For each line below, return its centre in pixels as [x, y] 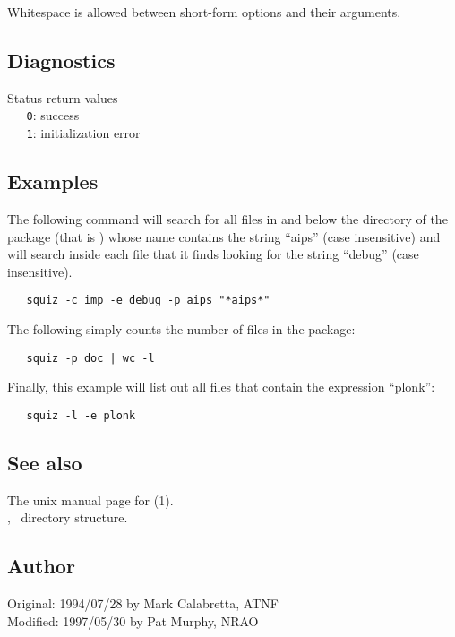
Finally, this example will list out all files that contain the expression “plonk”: [221, 387]
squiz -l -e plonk [81, 415]
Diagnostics [61, 60]
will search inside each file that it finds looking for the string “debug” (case [213, 254]
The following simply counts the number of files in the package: [181, 328]
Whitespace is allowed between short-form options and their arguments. [204, 12]
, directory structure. [68, 517]
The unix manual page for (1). [90, 499]
